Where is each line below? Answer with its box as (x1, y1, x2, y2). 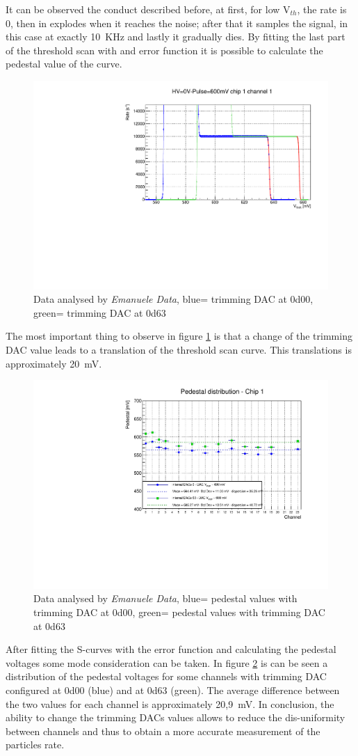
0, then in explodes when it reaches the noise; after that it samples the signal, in (6, 15, 348, 30)
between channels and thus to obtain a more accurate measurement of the (6, 723, 320, 738)
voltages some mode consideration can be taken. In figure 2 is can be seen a (6, 655, 328, 670)
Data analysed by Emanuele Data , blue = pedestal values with (33, 591, 298, 606)
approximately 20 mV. (6, 356, 102, 370)
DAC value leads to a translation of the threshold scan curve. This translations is (6, 342, 352, 356)
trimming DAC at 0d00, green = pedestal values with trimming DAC (33, 605, 325, 620)
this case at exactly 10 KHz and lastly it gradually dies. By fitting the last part (6, 29, 345, 44)
